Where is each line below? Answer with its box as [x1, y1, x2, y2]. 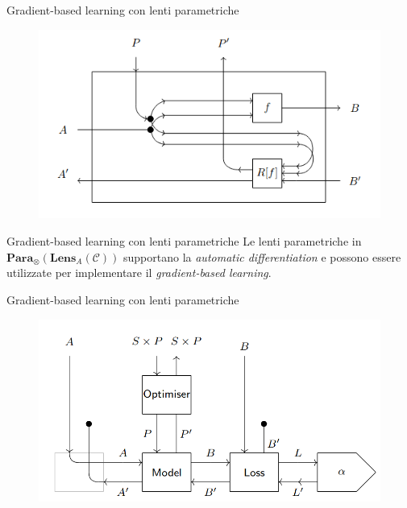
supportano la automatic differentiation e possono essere [123, 248, 401, 265]
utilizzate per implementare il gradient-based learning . [6, 264, 272, 281]
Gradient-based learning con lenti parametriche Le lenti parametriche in [6, 232, 362, 249]
